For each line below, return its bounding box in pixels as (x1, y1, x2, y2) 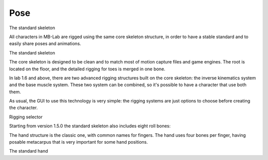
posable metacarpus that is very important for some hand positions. (9, 139, 148, 145)
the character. (9, 105, 38, 111)
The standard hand (9, 148, 48, 154)
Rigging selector (9, 114, 43, 120)
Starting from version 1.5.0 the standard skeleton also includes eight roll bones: (9, 123, 171, 129)
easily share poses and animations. (9, 41, 81, 47)
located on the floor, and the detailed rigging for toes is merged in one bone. (9, 66, 166, 72)
